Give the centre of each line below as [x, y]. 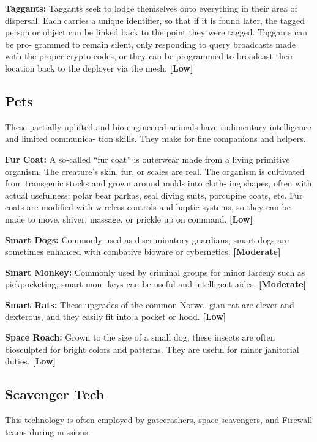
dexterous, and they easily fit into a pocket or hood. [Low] [116, 316]
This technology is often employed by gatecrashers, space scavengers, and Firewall [159, 420]
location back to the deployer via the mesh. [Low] [99, 68]
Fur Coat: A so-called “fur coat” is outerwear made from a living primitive [147, 159]
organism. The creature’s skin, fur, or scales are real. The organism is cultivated [155, 171]
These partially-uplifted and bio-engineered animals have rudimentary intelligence [158, 126]
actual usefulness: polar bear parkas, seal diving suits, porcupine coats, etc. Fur [154, 195]
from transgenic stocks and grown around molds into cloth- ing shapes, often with [158, 183]
